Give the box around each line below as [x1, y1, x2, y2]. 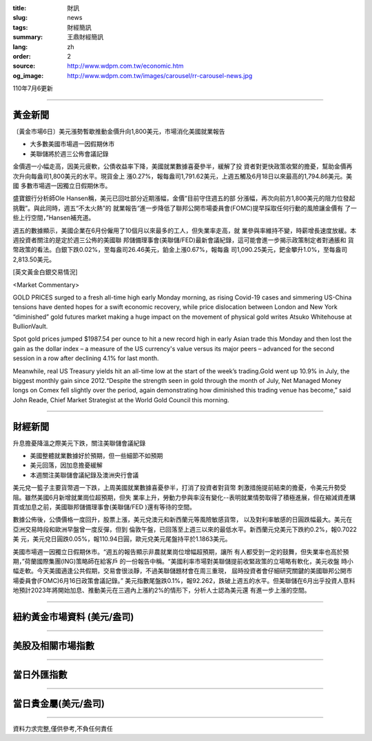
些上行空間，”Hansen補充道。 [12, 214, 95, 222]
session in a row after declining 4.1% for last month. [12, 354, 159, 362]
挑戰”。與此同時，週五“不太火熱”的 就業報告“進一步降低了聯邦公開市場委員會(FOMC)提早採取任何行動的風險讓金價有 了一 [12, 204, 358, 212]
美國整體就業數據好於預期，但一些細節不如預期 [30, 452, 163, 460]
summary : [12, 33, 43, 41]
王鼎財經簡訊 [67, 33, 103, 41]
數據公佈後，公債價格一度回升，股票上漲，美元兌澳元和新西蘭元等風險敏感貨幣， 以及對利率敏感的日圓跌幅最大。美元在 [12, 515, 353, 524]
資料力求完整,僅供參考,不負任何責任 [12, 724, 114, 733]
